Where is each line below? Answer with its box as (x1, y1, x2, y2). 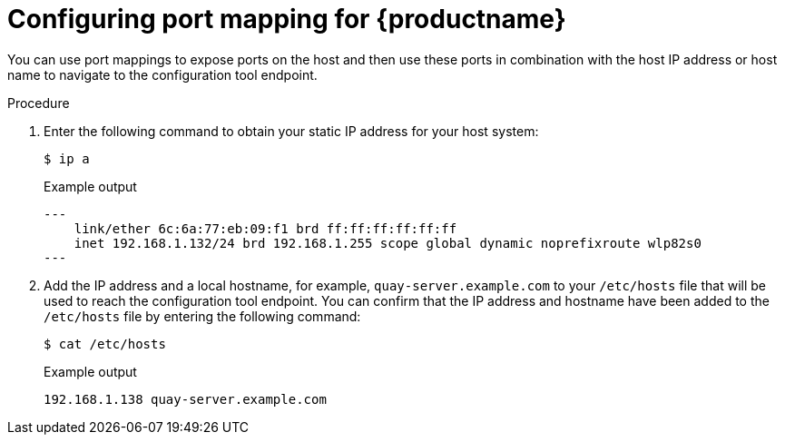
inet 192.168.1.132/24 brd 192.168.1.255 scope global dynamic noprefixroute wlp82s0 (74, 235, 702, 250)
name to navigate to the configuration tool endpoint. (7, 66, 318, 83)
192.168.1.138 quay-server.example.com (44, 391, 327, 407)
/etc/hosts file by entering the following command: (44, 308, 361, 324)
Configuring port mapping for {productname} (7, 4, 566, 34)
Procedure (7, 94, 70, 111)
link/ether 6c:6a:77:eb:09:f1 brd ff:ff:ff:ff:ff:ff (74, 221, 457, 236)
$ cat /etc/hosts (44, 336, 166, 351)
